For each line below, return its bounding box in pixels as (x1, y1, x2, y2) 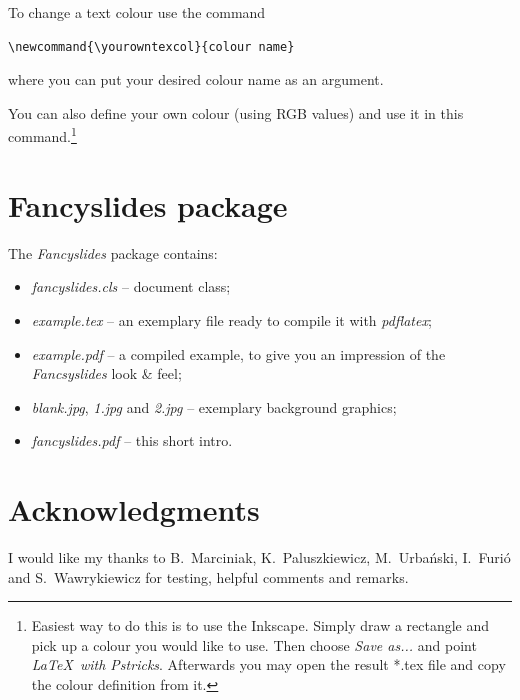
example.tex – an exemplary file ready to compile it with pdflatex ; (31, 309, 432, 330)
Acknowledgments (8, 489, 260, 530)
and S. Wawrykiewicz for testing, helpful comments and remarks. (8, 566, 409, 587)
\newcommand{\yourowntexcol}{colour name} (8, 39, 295, 54)
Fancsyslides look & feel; (31, 363, 182, 384)
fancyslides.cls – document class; (31, 276, 231, 297)
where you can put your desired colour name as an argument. (8, 69, 384, 90)
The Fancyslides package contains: (8, 242, 218, 263)
